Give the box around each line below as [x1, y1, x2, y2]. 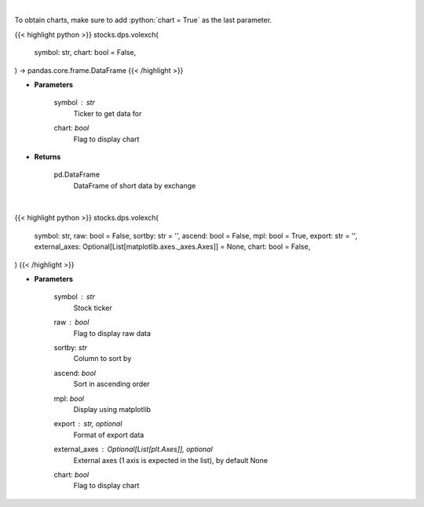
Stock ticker [73, 303, 113, 312]
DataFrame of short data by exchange [73, 181, 196, 190]
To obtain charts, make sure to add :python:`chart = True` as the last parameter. [14, 16, 272, 25]
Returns [34, 151, 61, 161]
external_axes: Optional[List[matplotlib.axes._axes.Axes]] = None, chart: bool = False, [34, 242, 311, 251]
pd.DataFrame [53, 170, 101, 180]
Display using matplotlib [73, 404, 152, 414]
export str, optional [53, 419, 122, 429]
